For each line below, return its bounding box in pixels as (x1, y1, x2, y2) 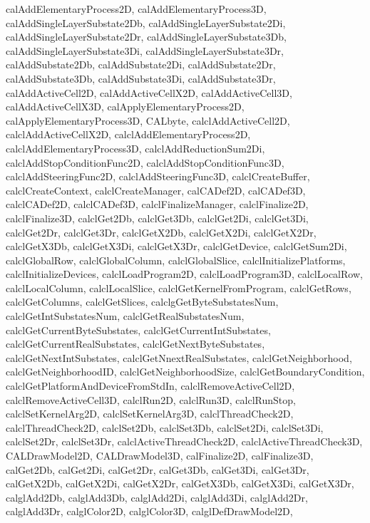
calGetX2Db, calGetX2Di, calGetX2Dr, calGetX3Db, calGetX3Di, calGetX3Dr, (6, 476, 354, 491)
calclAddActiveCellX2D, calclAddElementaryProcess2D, (6, 127, 251, 142)
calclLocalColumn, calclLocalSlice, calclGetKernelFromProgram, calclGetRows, (6, 280, 351, 295)
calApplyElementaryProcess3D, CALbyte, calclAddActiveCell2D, (6, 113, 290, 128)
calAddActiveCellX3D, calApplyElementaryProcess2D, (6, 99, 245, 114)
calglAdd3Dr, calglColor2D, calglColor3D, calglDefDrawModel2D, (6, 504, 293, 519)
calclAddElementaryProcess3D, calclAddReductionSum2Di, (6, 140, 265, 155)
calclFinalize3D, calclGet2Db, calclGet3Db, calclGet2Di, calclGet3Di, (6, 210, 309, 225)
